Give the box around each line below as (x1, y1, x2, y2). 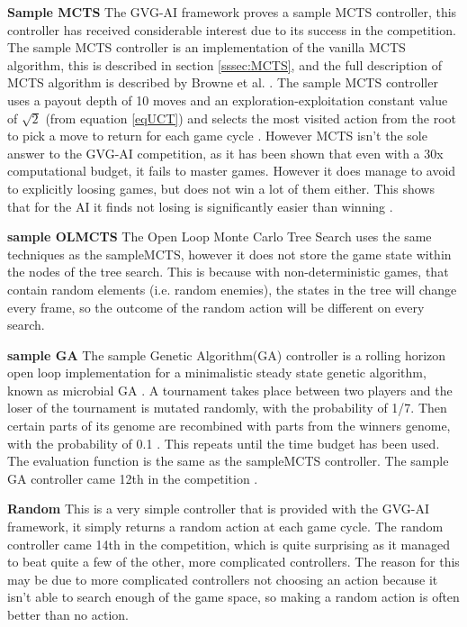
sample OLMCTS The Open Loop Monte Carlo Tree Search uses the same (7, 227, 432, 246)
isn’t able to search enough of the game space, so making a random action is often (7, 587, 460, 606)
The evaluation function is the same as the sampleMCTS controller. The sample (7, 451, 449, 470)
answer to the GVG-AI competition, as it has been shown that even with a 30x (7, 143, 444, 162)
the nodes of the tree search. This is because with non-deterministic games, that (7, 262, 449, 281)
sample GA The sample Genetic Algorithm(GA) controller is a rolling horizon (7, 345, 446, 364)
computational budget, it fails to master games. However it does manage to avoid (7, 161, 456, 180)
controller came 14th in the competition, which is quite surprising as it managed (7, 534, 451, 553)
